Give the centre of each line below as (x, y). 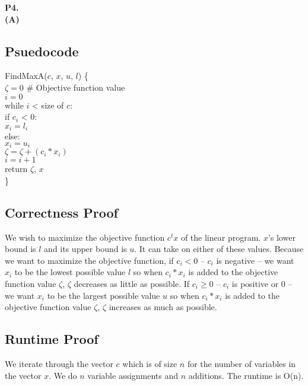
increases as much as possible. (163, 307)
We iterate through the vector (59, 364)
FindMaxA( (26, 76)
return (16, 169)
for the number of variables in (242, 364)
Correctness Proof (61, 212)
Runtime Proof (52, 339)
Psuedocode (42, 51)
